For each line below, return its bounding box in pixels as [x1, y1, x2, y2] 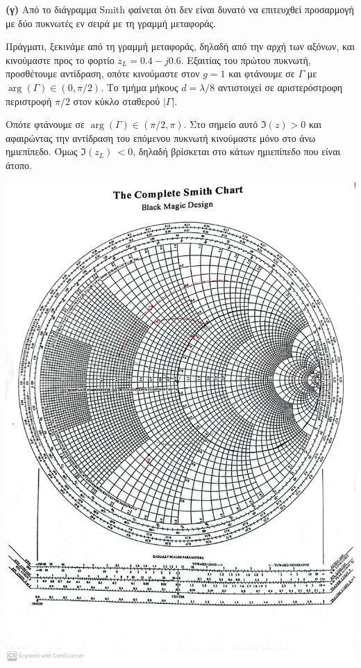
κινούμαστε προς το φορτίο [6, 52, 115, 67]
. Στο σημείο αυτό [183, 117, 258, 132]
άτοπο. [6, 157, 32, 172]
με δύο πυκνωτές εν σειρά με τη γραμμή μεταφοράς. [6, 15, 216, 30]
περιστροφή [6, 93, 52, 108]
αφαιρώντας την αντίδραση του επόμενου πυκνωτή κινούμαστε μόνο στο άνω [6, 130, 316, 145]
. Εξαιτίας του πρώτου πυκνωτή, [180, 52, 311, 67]
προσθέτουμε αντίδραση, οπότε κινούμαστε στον [6, 66, 200, 81]
